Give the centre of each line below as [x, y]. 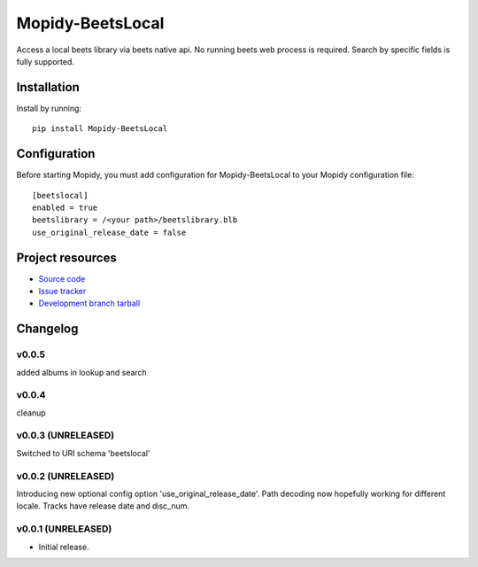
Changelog [47, 329]
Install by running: [49, 108]
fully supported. [46, 61]
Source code [62, 278]
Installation [48, 87]
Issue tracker [62, 291]
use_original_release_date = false [109, 232]
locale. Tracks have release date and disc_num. [103, 506]
